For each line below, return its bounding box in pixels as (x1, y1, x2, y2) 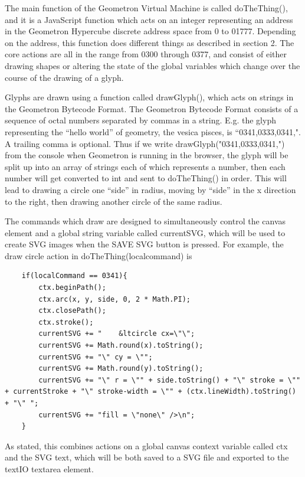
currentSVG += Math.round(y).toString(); (38, 364, 204, 373)
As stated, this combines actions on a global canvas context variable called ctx (5, 439, 288, 452)
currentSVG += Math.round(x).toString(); (38, 341, 204, 350)
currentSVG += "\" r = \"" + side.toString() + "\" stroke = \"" (38, 375, 301, 384)
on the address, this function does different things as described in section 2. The (5, 36, 294, 48)
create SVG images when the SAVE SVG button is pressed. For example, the (5, 238, 284, 250)
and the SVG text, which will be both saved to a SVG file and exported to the (5, 451, 289, 463)
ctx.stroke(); (38, 318, 94, 326)
